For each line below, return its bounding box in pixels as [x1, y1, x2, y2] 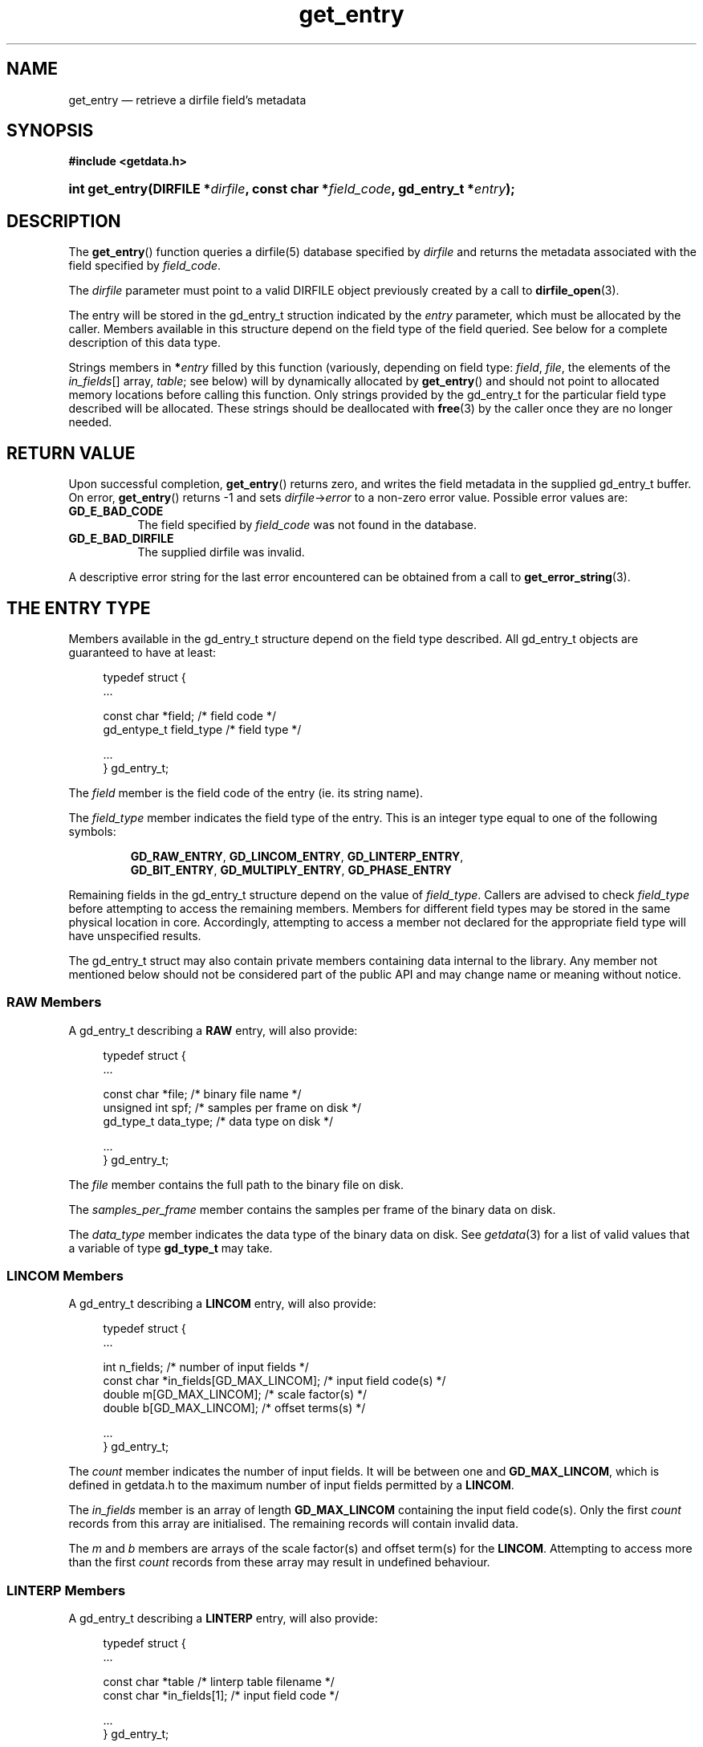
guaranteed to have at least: [68, 645, 217, 659]
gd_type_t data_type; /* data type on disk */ [103, 1114, 334, 1128]
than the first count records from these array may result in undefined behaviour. [68, 1555, 490, 1570]
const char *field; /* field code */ [103, 708, 276, 723]
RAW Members [6, 994, 102, 1011]
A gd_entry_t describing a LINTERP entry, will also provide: [68, 1611, 378, 1626]
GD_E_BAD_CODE [68, 504, 164, 519]
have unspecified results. [68, 928, 201, 943]
